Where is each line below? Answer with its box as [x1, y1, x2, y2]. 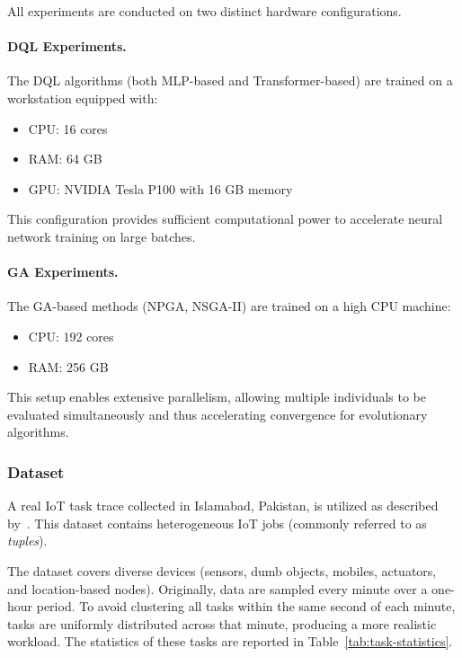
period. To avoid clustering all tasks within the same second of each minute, [36, 597, 456, 616]
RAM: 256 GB [28, 357, 109, 376]
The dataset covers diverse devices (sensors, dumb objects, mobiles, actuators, [7, 561, 437, 580]
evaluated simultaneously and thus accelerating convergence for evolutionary [7, 404, 428, 423]
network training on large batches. [7, 226, 196, 245]
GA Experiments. [7, 262, 119, 281]
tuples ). [7, 531, 48, 550]
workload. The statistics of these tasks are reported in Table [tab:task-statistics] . [7, 632, 453, 651]
